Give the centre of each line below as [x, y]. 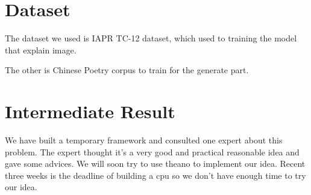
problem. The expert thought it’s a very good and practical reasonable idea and [152, 151]
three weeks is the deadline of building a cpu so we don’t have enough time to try [155, 175]
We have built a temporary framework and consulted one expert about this [144, 140]
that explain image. [41, 49]
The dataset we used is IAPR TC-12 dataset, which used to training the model [151, 38]
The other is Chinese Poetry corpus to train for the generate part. [127, 70]
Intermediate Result [90, 111]
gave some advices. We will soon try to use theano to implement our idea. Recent [155, 163]
